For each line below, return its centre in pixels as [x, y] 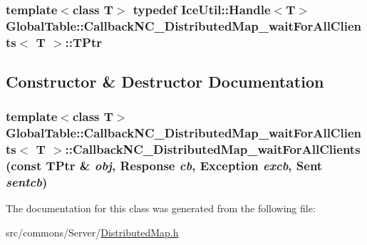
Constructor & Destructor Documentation [165, 82]
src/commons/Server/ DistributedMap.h [92, 232]
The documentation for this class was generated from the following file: [161, 208]
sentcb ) [27, 182]
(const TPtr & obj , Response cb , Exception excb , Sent [164, 166]
